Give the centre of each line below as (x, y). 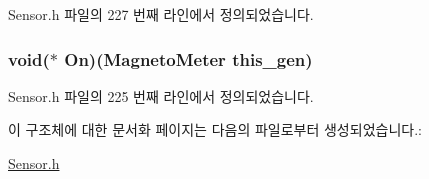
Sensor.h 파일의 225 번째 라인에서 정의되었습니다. (161, 95)
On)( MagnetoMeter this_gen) (188, 58)
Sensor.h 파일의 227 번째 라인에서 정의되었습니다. (161, 14)
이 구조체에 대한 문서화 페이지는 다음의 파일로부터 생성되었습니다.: (215, 129)
